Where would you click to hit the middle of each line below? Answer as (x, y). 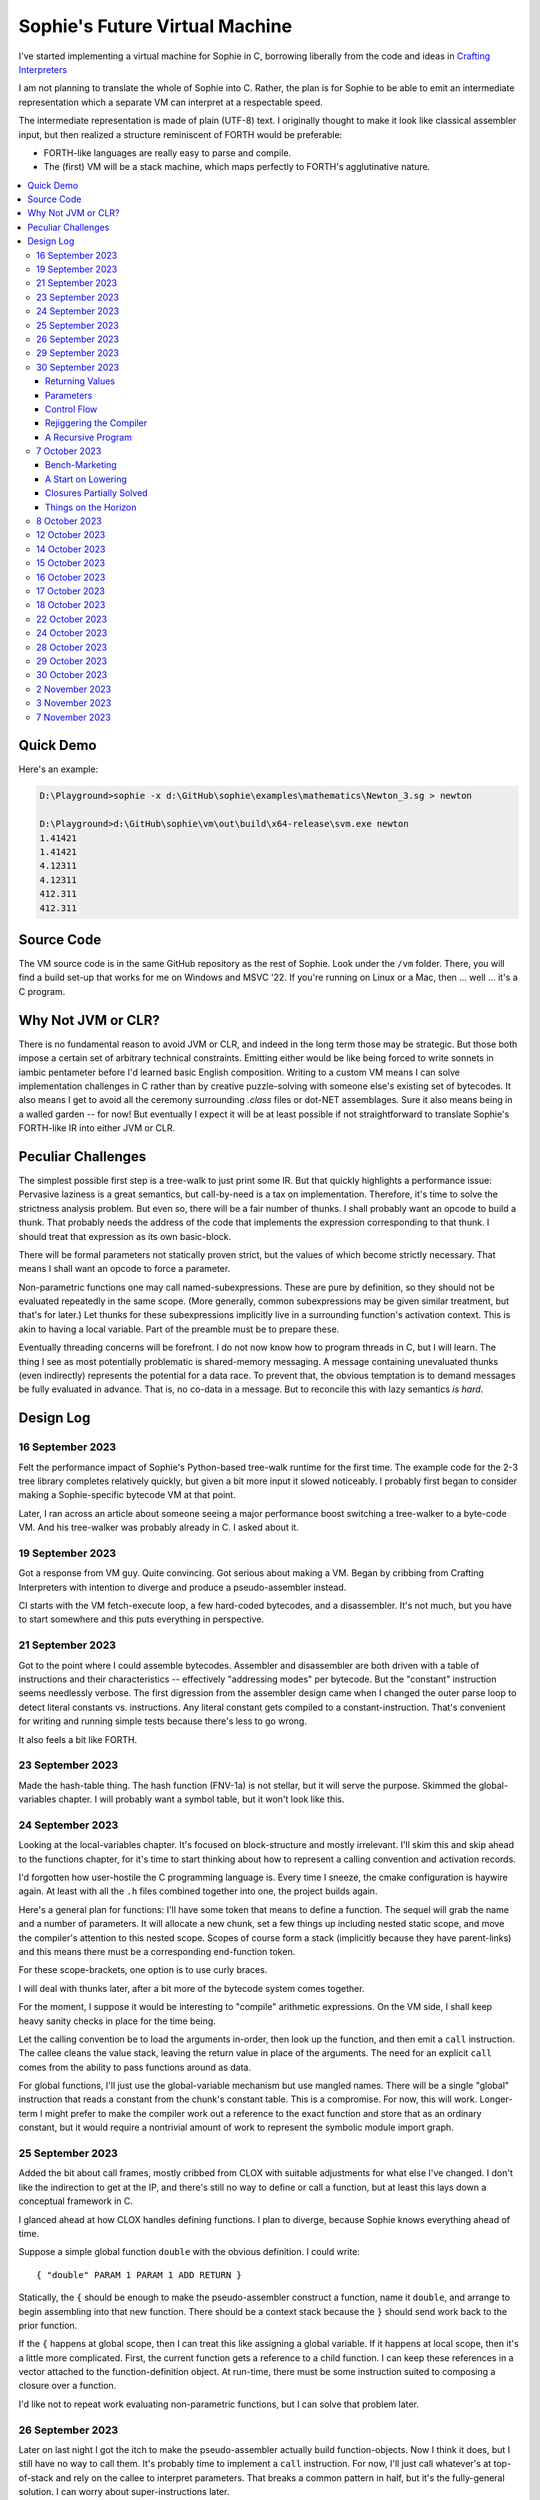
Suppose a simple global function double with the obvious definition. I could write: (189, 2252)
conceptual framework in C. (76, 2201)
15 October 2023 (70, 563)
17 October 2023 (70, 591)
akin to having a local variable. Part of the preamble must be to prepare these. (179, 1329)
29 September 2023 (78, 353)
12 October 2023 (71, 535)
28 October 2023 (72, 647)
